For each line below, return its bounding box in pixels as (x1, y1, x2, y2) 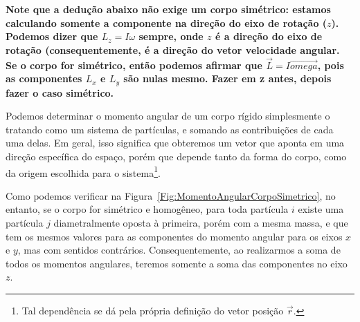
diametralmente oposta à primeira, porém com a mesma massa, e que (53, 216, 348, 230)
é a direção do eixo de (215, 29, 323, 44)
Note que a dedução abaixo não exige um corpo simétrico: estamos (6, 2, 331, 16)
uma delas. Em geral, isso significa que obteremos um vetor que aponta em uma (6, 135, 345, 150)
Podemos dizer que (6, 29, 98, 44)
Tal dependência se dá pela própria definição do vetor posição (21, 303, 284, 318)
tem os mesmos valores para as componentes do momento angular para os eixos (6, 229, 343, 243)
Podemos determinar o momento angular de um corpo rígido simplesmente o (6, 108, 330, 123)
